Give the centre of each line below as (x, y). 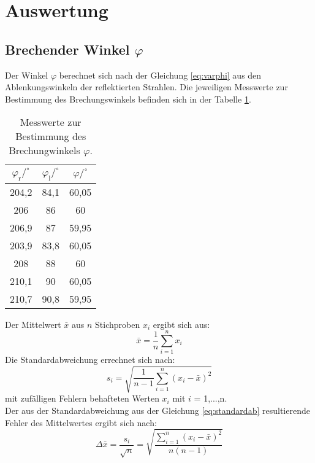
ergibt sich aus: (181, 324)
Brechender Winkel (67, 49)
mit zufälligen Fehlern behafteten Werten (82, 398)
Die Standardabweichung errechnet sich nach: (90, 360)
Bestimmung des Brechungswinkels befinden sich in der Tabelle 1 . (128, 99)
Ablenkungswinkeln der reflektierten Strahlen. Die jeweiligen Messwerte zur (146, 87)
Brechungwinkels (44, 150)
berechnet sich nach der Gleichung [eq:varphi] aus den (160, 75)
